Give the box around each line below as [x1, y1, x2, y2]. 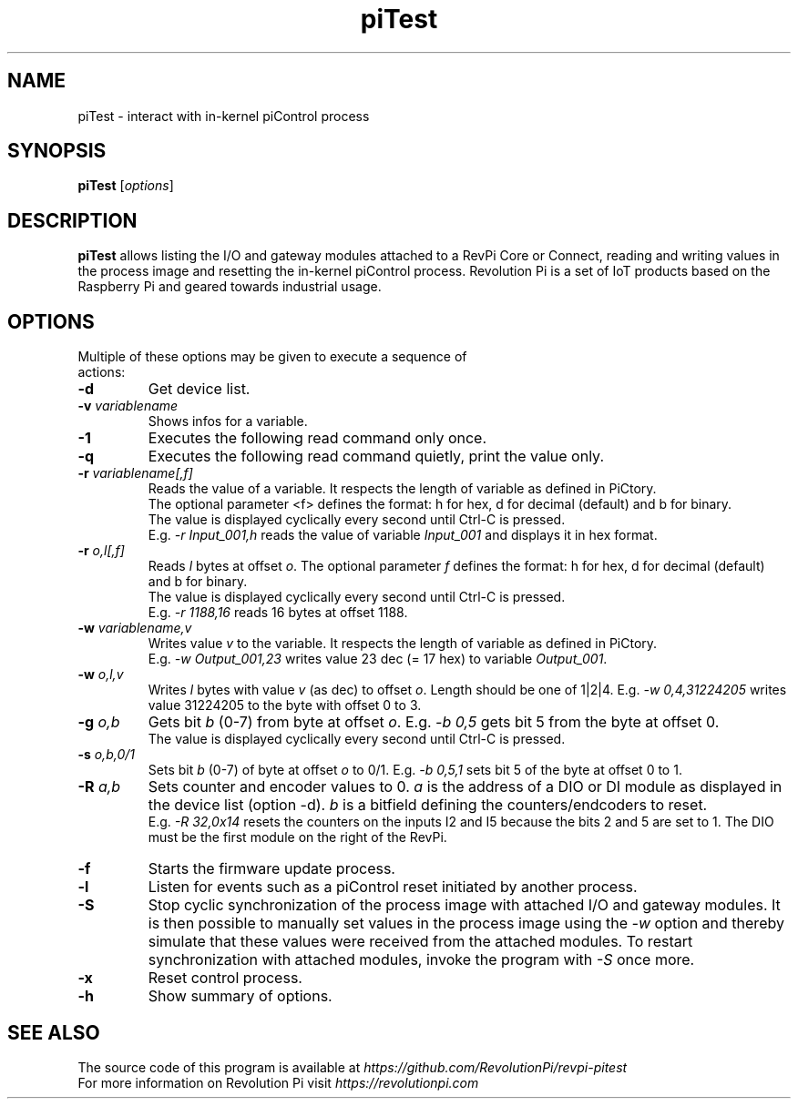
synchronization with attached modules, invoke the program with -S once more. [148, 950, 695, 969]
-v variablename [77, 398, 179, 414]
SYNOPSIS [7, 139, 107, 163]
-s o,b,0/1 [77, 746, 135, 763]
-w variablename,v [77, 620, 192, 636]
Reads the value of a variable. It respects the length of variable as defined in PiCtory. [148, 481, 657, 497]
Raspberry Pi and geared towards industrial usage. [77, 279, 382, 295]
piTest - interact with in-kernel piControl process [77, 107, 370, 124]
